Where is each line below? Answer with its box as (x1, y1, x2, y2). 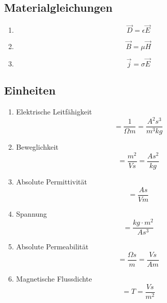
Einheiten (4, 82, 56, 98)
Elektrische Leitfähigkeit (16, 106, 92, 117)
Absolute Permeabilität (16, 241, 89, 252)
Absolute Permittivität (16, 176, 87, 187)
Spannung (16, 208, 47, 219)
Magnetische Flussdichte (16, 273, 92, 284)
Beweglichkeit (16, 142, 59, 152)
